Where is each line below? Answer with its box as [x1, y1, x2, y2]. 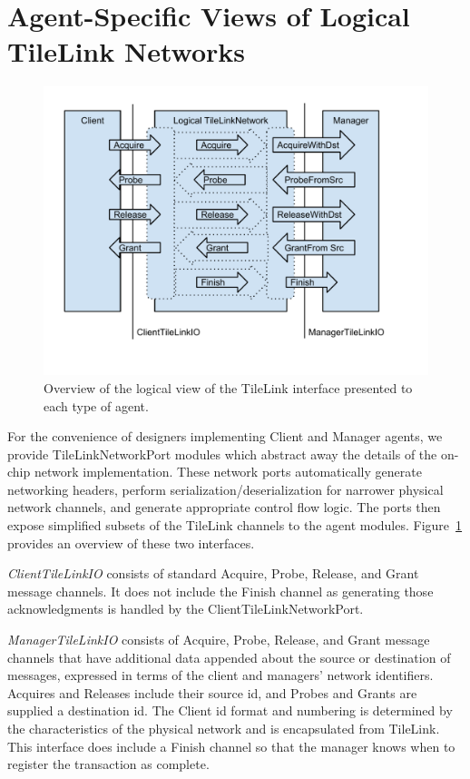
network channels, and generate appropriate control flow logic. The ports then [7, 498, 441, 517]
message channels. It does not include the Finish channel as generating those [7, 581, 434, 600]
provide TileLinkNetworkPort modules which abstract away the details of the [7, 444, 437, 463]
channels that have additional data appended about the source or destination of [7, 647, 451, 666]
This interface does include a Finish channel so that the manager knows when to [7, 736, 455, 755]
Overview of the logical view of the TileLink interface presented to [44, 378, 413, 397]
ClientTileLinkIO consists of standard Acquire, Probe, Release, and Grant [7, 564, 419, 583]
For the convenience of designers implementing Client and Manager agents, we [7, 427, 443, 446]
